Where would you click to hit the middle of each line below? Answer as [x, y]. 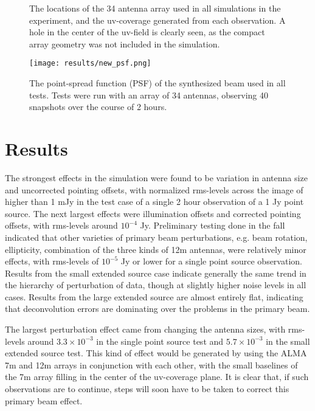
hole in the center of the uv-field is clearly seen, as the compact [147, 32]
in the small [288, 341]
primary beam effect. [44, 400]
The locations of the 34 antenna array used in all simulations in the [155, 8]
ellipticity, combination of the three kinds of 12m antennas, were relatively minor [156, 249]
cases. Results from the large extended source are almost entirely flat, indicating [154, 296]
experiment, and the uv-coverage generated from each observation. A [157, 20]
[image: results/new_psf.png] [90, 64]
